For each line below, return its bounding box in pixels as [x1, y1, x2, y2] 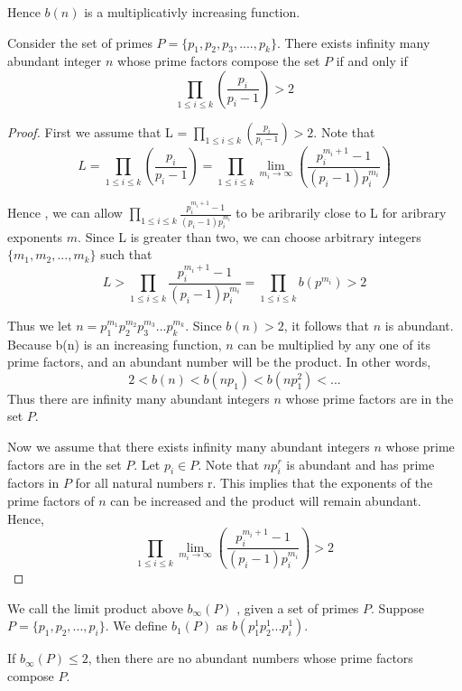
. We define [105, 616, 168, 635]
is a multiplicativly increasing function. [84, 3, 300, 21]
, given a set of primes [236, 598, 359, 617]
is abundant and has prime [286, 454, 435, 473]
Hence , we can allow [7, 203, 123, 222]
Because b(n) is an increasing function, [7, 334, 222, 353]
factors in [7, 473, 60, 492]
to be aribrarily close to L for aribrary [236, 203, 447, 222]
